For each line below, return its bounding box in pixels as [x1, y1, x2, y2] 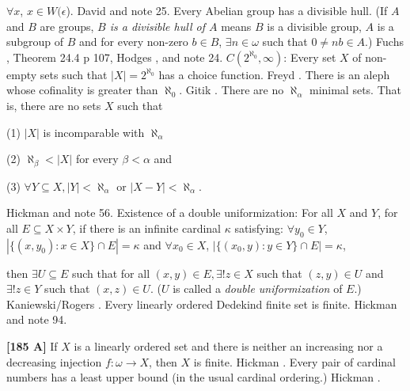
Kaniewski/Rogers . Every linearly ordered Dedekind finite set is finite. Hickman [6, 295, 397, 312]
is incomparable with [43, 123, 145, 140]
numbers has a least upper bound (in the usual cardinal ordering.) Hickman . [6, 369, 381, 385]
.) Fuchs [365, 33, 404, 50]
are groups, [40, 17, 94, 34]
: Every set [283, 48, 336, 65]
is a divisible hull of [109, 17, 205, 34]
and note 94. [6, 311, 67, 328]
